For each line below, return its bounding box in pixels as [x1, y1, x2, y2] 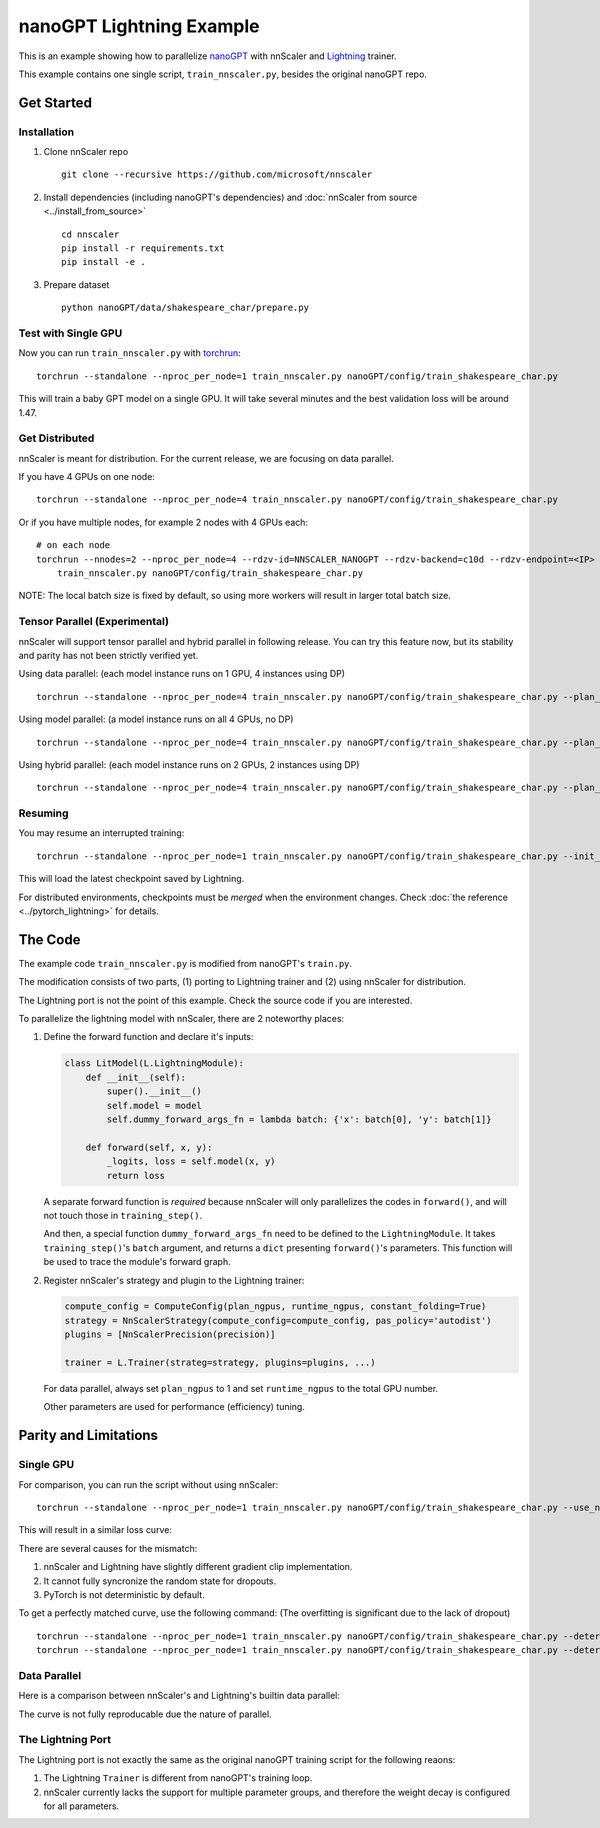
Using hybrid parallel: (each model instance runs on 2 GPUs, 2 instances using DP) [18, 758, 360, 770]
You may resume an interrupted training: [18, 827, 185, 839]
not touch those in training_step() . [43, 1209, 203, 1221]
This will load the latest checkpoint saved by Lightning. [18, 873, 245, 885]
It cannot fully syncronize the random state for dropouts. [43, 1575, 277, 1587]
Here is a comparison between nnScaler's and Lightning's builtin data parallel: [18, 1690, 340, 1702]
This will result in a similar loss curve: [18, 1524, 172, 1536]
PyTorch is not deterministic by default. [43, 1588, 205, 1600]
